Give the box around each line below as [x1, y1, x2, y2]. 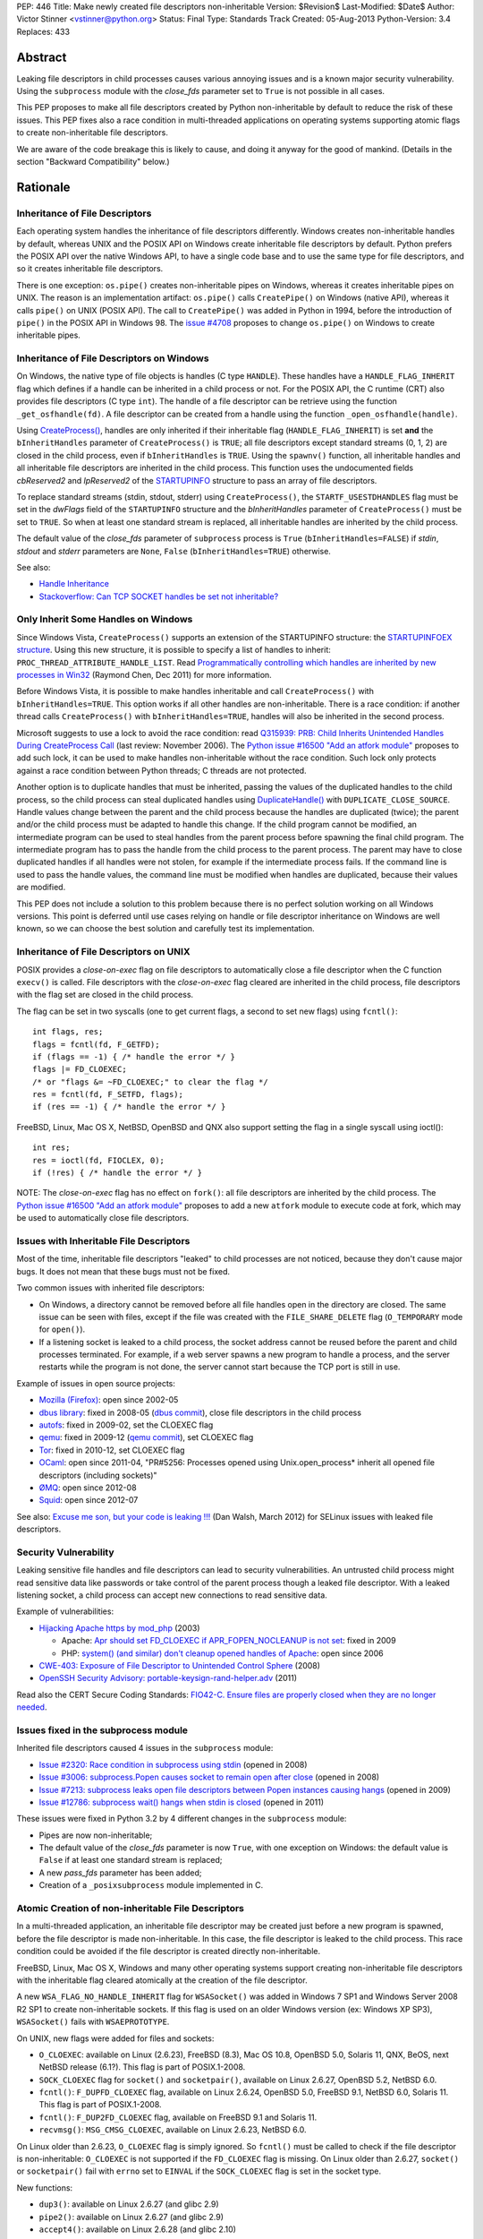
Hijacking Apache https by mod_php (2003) [38, 1622, 200, 1634]
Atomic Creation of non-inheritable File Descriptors [16, 1902, 245, 1915]
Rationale [16, 179, 71, 194]
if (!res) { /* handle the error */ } [32, 1168, 203, 1178]
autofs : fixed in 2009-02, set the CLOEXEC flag [38, 1420, 214, 1430]
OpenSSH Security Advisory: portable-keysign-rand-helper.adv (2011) [38, 1673, 298, 1684]
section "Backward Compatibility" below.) [16, 157, 170, 167]
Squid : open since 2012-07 [38, 1495, 139, 1506]
